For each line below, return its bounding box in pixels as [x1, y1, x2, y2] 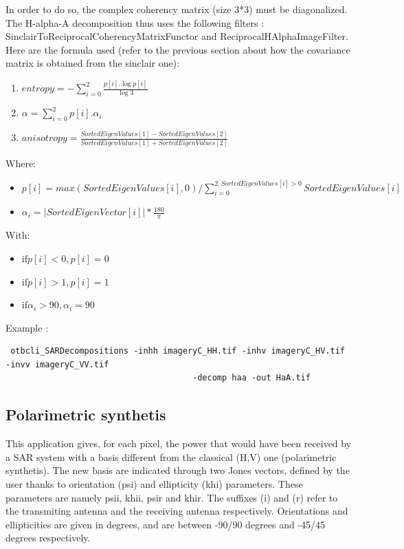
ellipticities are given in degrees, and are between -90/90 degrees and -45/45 [5, 517, 326, 531]
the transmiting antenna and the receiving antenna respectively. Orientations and [5, 504, 348, 518]
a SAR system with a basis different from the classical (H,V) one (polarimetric [5, 449, 337, 464]
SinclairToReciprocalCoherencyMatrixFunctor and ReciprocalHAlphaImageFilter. [5, 29, 348, 43]
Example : [5, 320, 49, 334]
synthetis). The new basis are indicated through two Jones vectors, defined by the [5, 463, 350, 477]
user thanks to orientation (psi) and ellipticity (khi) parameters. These [5, 477, 303, 491]
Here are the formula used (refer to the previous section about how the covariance [5, 42, 350, 56]
